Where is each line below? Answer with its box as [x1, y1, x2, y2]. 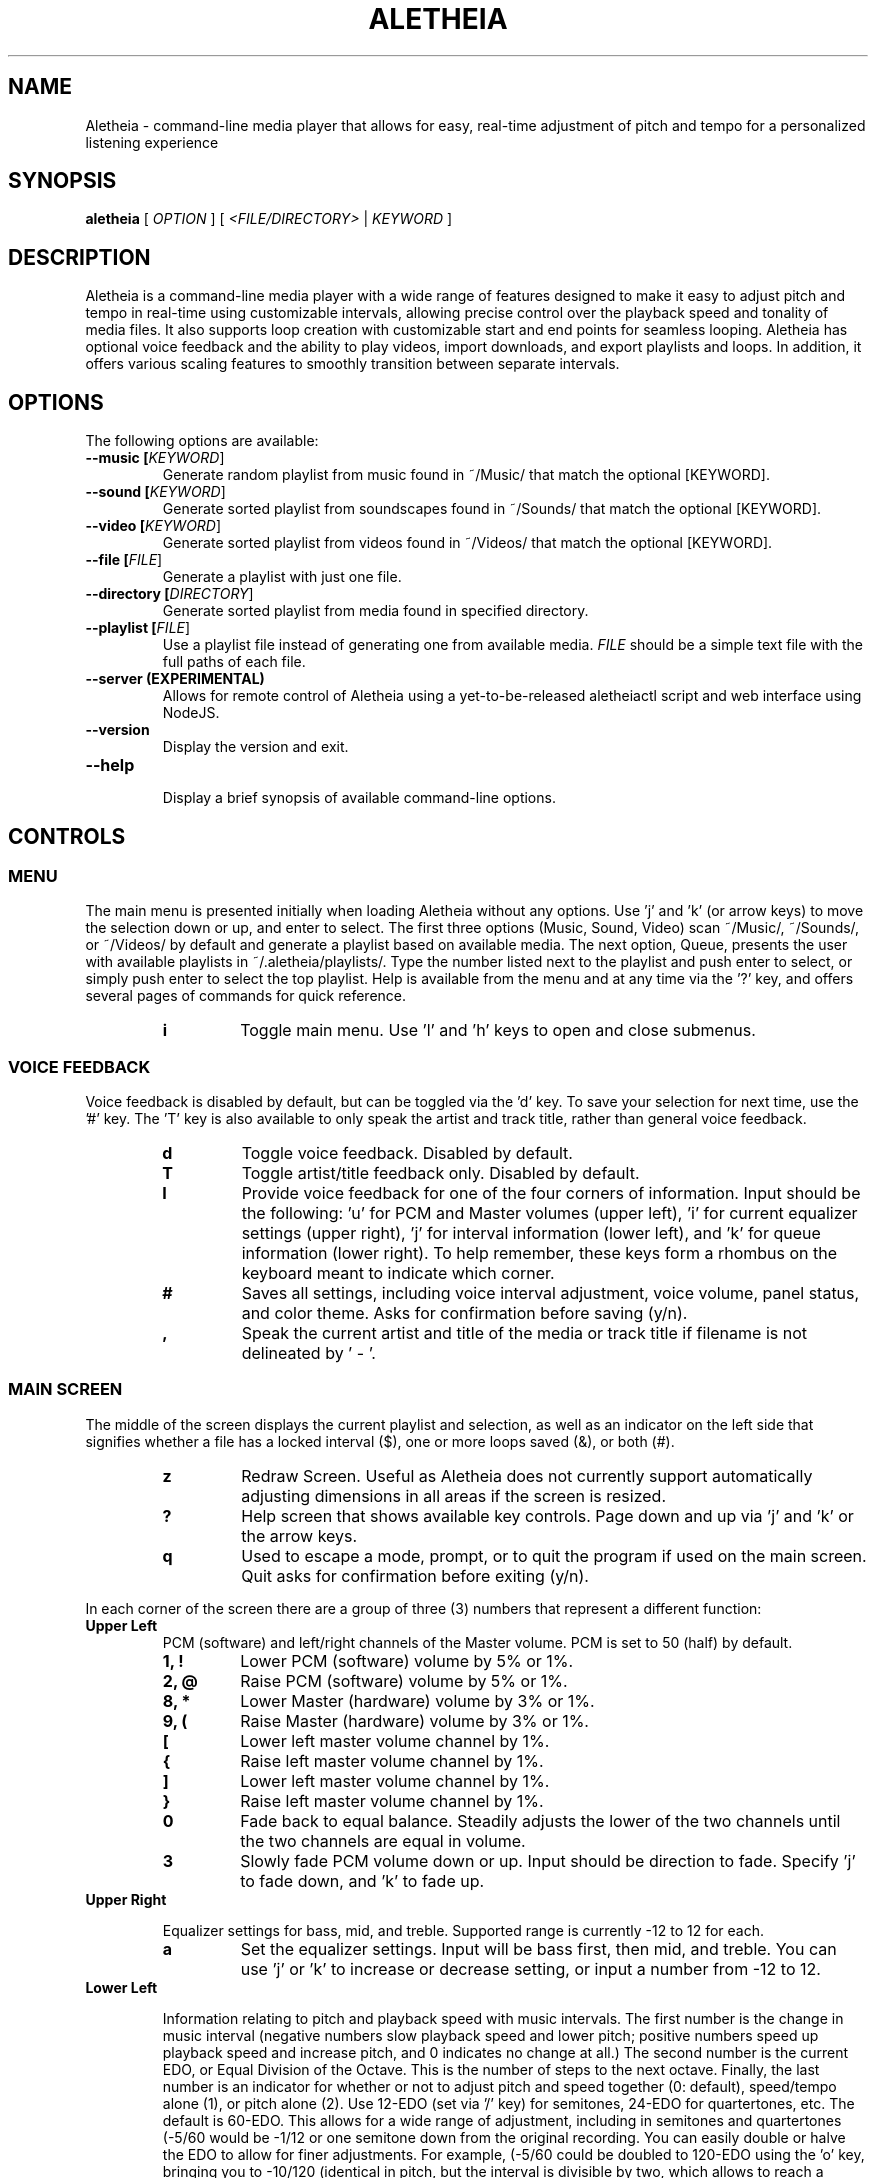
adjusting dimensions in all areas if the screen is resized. [241, 1485, 667, 1506]
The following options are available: [85, 432, 319, 450]
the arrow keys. [241, 1525, 358, 1546]
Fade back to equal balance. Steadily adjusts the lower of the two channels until [240, 1810, 841, 1831]
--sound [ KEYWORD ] [85, 483, 226, 501]
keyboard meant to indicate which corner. [241, 1263, 555, 1284]
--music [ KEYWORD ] [85, 449, 225, 467]
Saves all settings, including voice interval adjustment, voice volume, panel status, [241, 1283, 860, 1304]
